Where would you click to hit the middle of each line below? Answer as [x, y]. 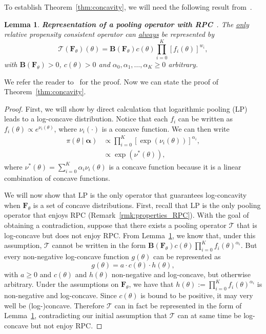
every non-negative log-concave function [67, 256]
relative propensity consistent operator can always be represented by [109, 34]
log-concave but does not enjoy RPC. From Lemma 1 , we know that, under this [130, 235]
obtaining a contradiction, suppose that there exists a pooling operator [115, 225]
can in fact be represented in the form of [178, 305]
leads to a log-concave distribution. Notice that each [86, 119]
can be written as [206, 119]
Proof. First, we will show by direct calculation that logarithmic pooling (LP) [126, 108]
